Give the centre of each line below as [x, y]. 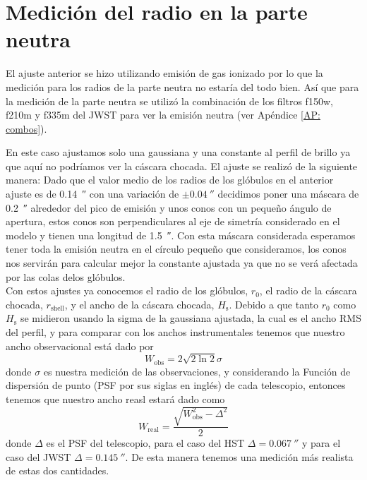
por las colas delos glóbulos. [66, 276]
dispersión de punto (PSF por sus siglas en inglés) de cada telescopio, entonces [176, 385]
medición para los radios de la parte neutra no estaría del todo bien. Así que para [182, 86]
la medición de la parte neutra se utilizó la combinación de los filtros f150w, [169, 101]
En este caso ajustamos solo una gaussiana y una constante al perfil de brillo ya [178, 152]
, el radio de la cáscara [308, 290]
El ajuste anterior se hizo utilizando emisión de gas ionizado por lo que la [164, 73]
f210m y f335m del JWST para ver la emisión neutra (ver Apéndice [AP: [163, 115]
